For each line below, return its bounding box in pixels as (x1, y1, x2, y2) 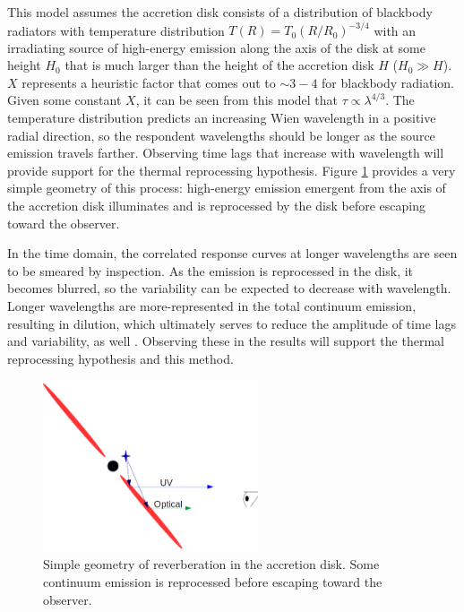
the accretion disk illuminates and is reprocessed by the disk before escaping (7, 196, 425, 215)
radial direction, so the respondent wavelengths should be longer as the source (7, 125, 435, 144)
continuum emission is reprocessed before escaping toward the (43, 573, 382, 591)
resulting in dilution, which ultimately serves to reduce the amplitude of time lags (7, 314, 456, 332)
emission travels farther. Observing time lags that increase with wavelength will (7, 143, 444, 162)
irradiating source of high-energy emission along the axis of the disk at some (7, 38, 425, 56)
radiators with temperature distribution (7, 21, 225, 39)
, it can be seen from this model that (135, 91, 338, 109)
